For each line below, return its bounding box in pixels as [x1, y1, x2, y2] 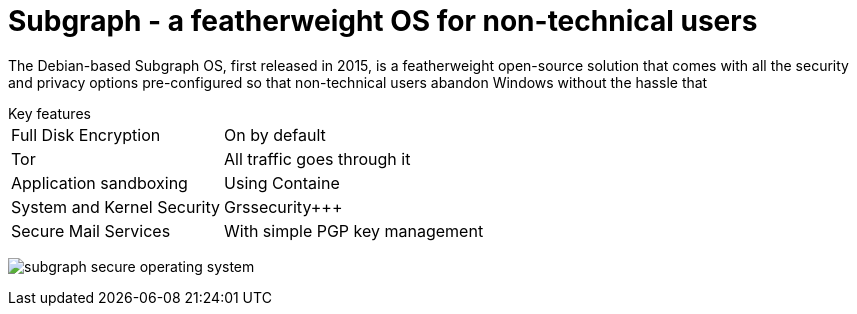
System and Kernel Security [11, 196, 221, 217]
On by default [224, 124, 326, 145]
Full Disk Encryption [11, 124, 161, 145]
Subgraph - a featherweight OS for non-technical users [8, 4, 758, 38]
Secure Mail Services [11, 220, 171, 241]
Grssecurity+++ [224, 196, 343, 217]
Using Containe [224, 172, 340, 193]
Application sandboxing [11, 172, 188, 193]
